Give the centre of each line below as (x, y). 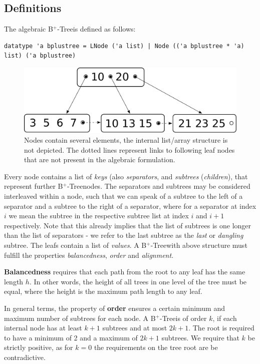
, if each (225, 318)
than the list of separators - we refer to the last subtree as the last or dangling (124, 235)
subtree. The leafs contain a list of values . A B (75, 245)
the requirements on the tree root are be (156, 347)
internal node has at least (43, 328)
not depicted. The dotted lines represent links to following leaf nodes (129, 149)
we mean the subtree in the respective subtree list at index (99, 216)
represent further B (34, 186)
